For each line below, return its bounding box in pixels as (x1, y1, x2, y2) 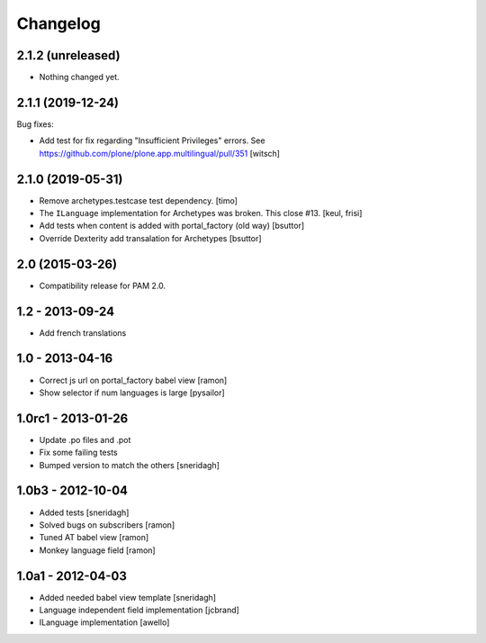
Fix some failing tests (39, 447, 119, 458)
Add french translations (39, 327, 127, 338)
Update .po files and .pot (39, 434, 131, 445)
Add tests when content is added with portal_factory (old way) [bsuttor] (39, 221, 305, 231)
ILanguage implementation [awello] (39, 617, 170, 628)
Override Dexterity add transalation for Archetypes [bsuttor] (39, 232, 262, 243)
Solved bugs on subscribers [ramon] (39, 519, 175, 530)
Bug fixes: (16, 118, 54, 130)
